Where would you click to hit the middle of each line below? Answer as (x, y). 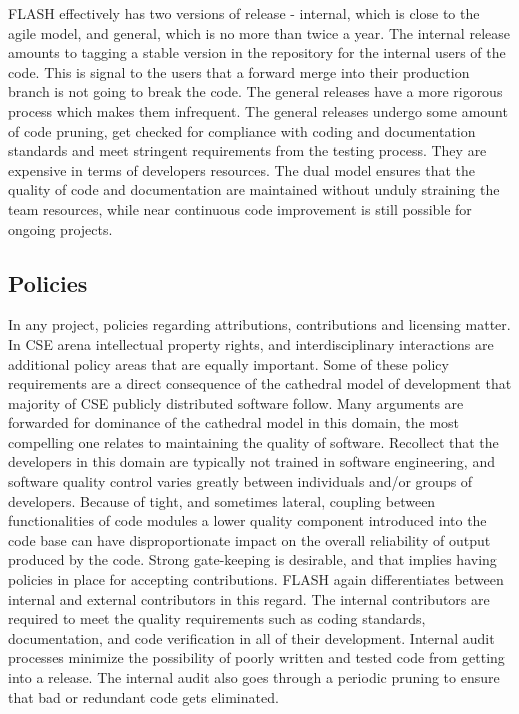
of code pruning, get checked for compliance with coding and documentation (242, 130)
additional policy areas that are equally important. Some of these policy (228, 363)
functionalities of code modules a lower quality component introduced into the (247, 520)
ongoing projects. (60, 228)
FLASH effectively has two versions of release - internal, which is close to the (244, 13)
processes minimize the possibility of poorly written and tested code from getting (256, 657)
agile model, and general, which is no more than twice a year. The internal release (259, 32)
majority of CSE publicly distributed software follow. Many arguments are (236, 402)
